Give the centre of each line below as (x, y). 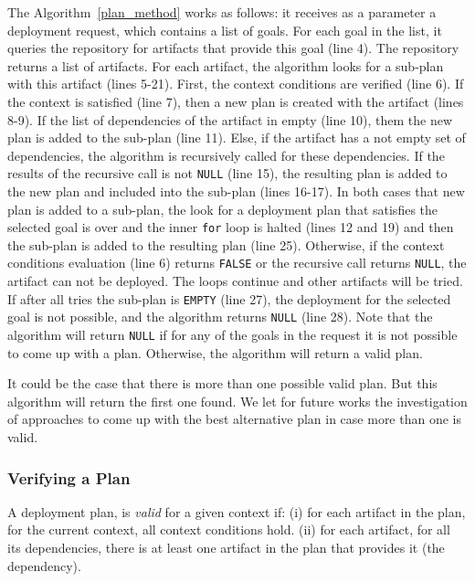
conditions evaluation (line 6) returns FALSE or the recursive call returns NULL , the (237, 263)
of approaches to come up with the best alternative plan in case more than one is (234, 419)
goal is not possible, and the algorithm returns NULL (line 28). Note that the (220, 317)
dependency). (44, 565)
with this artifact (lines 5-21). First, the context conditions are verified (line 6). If (236, 84)
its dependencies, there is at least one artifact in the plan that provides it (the (226, 548)
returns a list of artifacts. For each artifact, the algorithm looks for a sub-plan (226, 65)
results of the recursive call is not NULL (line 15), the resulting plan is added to (227, 173)
